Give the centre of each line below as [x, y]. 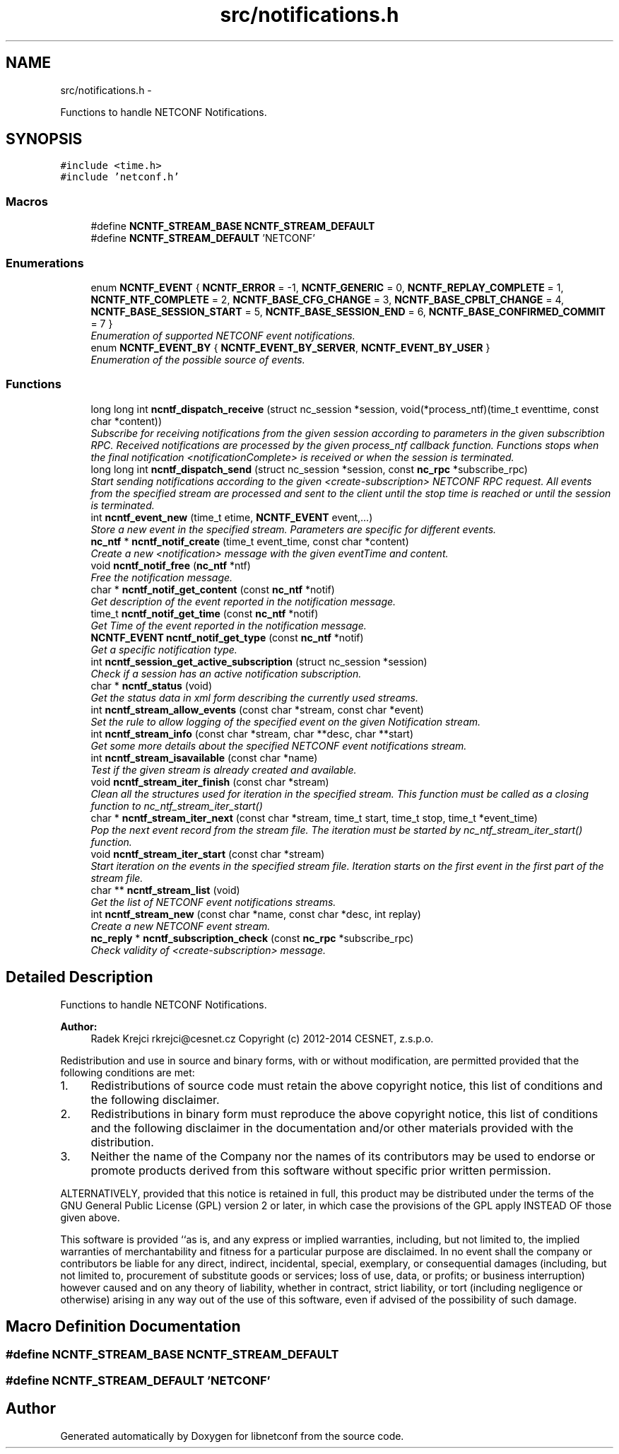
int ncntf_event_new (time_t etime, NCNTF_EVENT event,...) [232, 517]
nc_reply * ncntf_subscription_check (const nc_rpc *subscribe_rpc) [252, 938]
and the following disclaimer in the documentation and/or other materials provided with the [332, 1128]
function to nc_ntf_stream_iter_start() [177, 805]
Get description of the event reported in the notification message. [243, 601]
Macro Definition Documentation [123, 1326]
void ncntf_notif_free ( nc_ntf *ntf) [171, 565]
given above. [90, 1217]
